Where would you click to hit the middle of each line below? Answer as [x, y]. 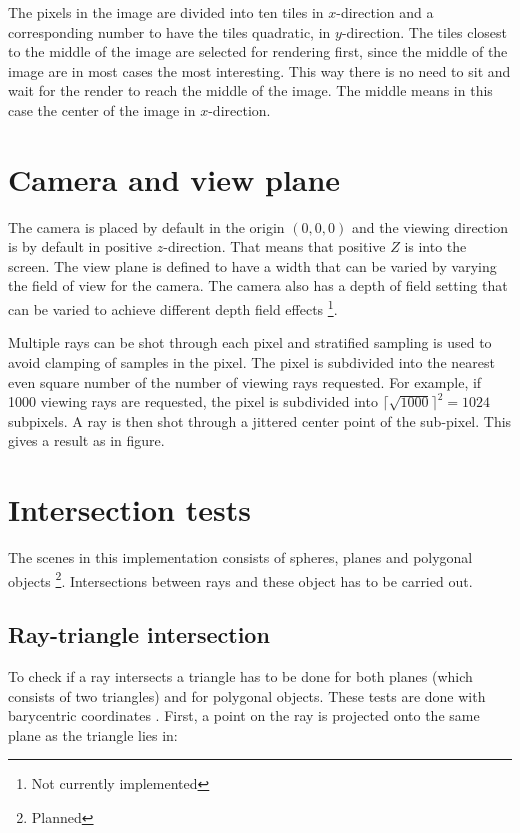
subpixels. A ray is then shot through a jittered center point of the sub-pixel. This [260, 420]
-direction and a [385, 12]
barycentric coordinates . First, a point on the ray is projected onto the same [244, 715]
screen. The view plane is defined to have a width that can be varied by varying [252, 265]
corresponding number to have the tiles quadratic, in [169, 31]
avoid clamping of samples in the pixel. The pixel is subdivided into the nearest [251, 361]
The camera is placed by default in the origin [146, 226]
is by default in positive [80, 246]
